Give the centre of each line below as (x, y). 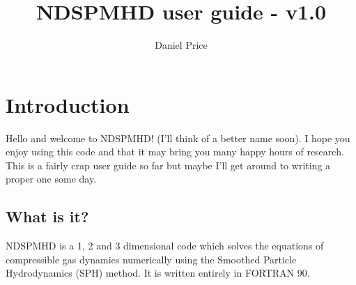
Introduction (68, 104)
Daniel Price (181, 45)
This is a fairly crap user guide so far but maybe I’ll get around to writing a (168, 165)
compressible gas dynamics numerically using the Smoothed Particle (151, 259)
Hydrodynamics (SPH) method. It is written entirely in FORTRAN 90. (158, 273)
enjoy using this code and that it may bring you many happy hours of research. (175, 152)
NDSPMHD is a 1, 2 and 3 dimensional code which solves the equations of (165, 246)
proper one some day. (51, 179)
